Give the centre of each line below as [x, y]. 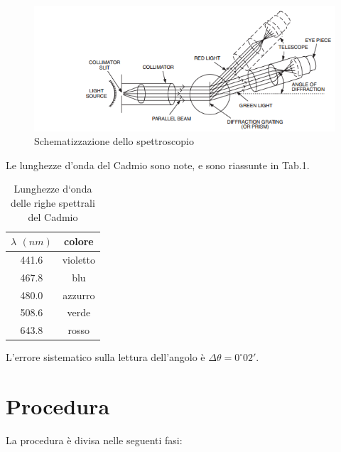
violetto [79, 259]
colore [79, 241]
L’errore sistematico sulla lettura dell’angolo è [105, 357]
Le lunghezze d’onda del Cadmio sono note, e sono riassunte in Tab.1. [158, 165]
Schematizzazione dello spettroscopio [114, 141]
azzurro [79, 295]
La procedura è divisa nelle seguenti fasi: [94, 440]
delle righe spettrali [53, 202]
